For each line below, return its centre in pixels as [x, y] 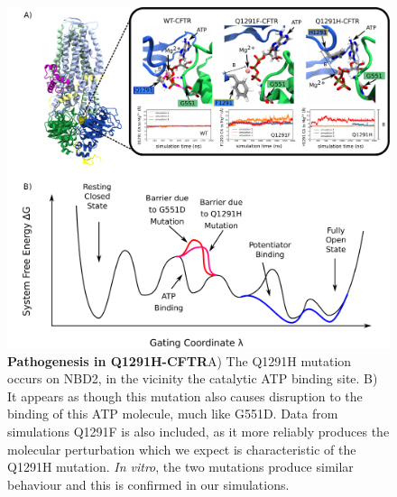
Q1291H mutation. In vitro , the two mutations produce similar [180, 467]
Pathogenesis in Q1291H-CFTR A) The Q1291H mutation [180, 360]
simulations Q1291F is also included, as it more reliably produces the [198, 431]
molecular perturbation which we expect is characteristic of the [182, 449]
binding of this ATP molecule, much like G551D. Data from [173, 414]
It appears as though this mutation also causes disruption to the [185, 396]
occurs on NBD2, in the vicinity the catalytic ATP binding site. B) [193, 378]
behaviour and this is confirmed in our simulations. [148, 484]
